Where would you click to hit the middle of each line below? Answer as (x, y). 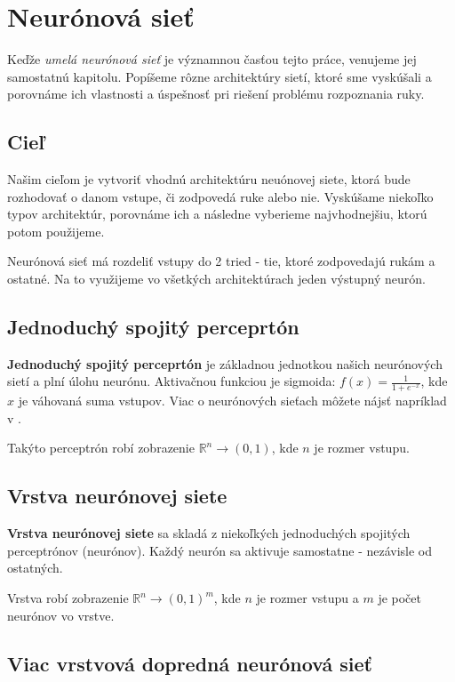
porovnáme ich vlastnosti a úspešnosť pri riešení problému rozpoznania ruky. (216, 94)
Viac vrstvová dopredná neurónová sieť (190, 663)
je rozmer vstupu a (307, 598)
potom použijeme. (56, 231)
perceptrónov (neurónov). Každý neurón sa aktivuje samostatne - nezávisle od (220, 550)
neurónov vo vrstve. (61, 615)
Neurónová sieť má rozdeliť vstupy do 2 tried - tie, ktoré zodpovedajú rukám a (221, 261)
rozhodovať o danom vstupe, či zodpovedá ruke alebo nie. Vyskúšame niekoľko (220, 196)
